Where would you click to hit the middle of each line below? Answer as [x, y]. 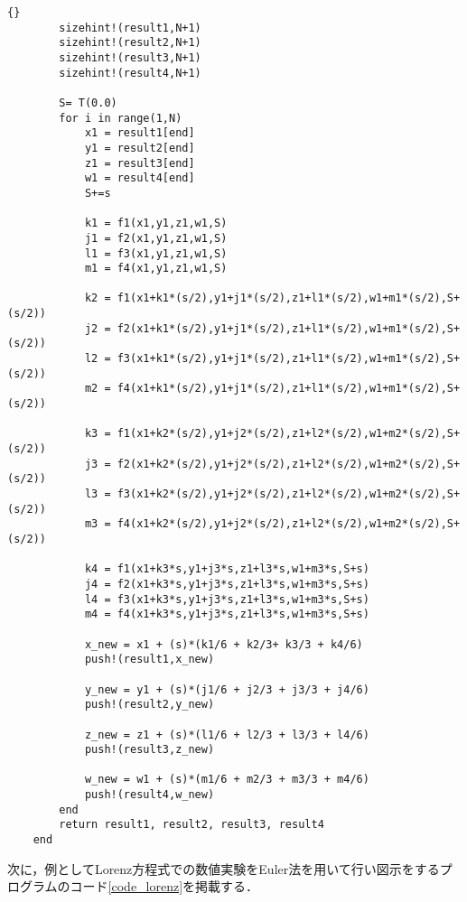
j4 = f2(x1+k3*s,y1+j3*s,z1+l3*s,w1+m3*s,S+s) [227, 584]
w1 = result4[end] [140, 178]
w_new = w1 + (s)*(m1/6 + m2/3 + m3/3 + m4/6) [227, 780]
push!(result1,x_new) [149, 660]
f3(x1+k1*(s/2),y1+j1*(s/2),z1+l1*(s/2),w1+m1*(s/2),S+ [289, 359]
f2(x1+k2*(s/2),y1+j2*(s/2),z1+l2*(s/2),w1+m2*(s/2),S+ [289, 464]
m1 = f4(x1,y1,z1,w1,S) [156, 269]
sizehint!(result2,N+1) [130, 43]
